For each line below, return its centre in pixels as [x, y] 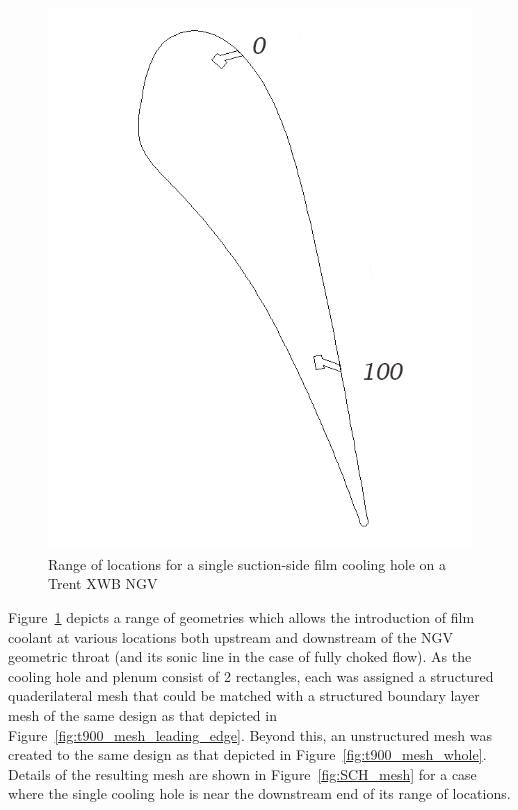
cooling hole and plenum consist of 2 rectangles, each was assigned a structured [251, 675]
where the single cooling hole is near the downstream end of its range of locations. [259, 793]
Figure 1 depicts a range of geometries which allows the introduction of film [241, 616]
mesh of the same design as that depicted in [142, 714]
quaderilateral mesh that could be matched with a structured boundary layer [244, 695]
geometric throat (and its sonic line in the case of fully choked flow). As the [240, 656]
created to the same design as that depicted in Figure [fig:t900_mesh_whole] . [247, 754]
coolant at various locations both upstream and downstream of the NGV [231, 636]
